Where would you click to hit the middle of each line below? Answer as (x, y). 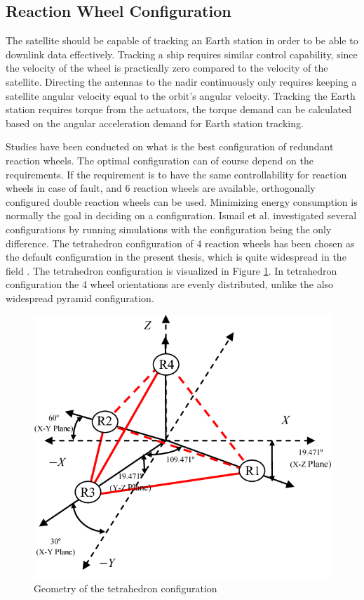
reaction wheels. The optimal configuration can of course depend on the (160, 160)
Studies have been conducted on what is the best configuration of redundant (170, 146)
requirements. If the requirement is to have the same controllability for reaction (176, 174)
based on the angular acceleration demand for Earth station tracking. (155, 123)
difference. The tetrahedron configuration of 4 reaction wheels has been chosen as (180, 243)
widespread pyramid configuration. (80, 298)
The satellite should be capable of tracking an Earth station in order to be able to (182, 40)
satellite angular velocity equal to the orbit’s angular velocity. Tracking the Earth (181, 95)
